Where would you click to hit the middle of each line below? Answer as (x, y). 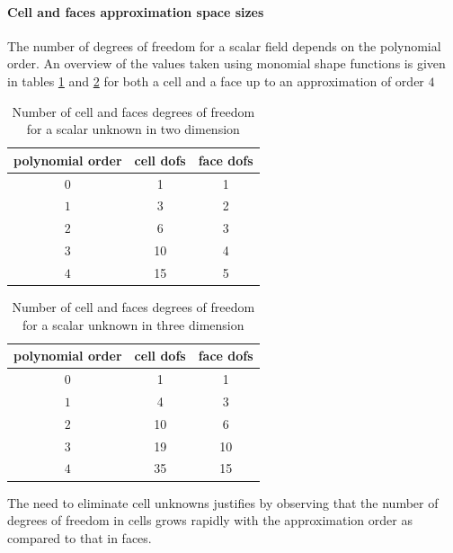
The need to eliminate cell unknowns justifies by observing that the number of (223, 502)
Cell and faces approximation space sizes (136, 11)
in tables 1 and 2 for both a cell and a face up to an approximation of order (216, 80)
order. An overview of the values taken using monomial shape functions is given (226, 63)
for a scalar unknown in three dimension (133, 324)
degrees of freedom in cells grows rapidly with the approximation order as (210, 520)
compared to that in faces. (80, 537)
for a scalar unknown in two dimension (133, 129)
